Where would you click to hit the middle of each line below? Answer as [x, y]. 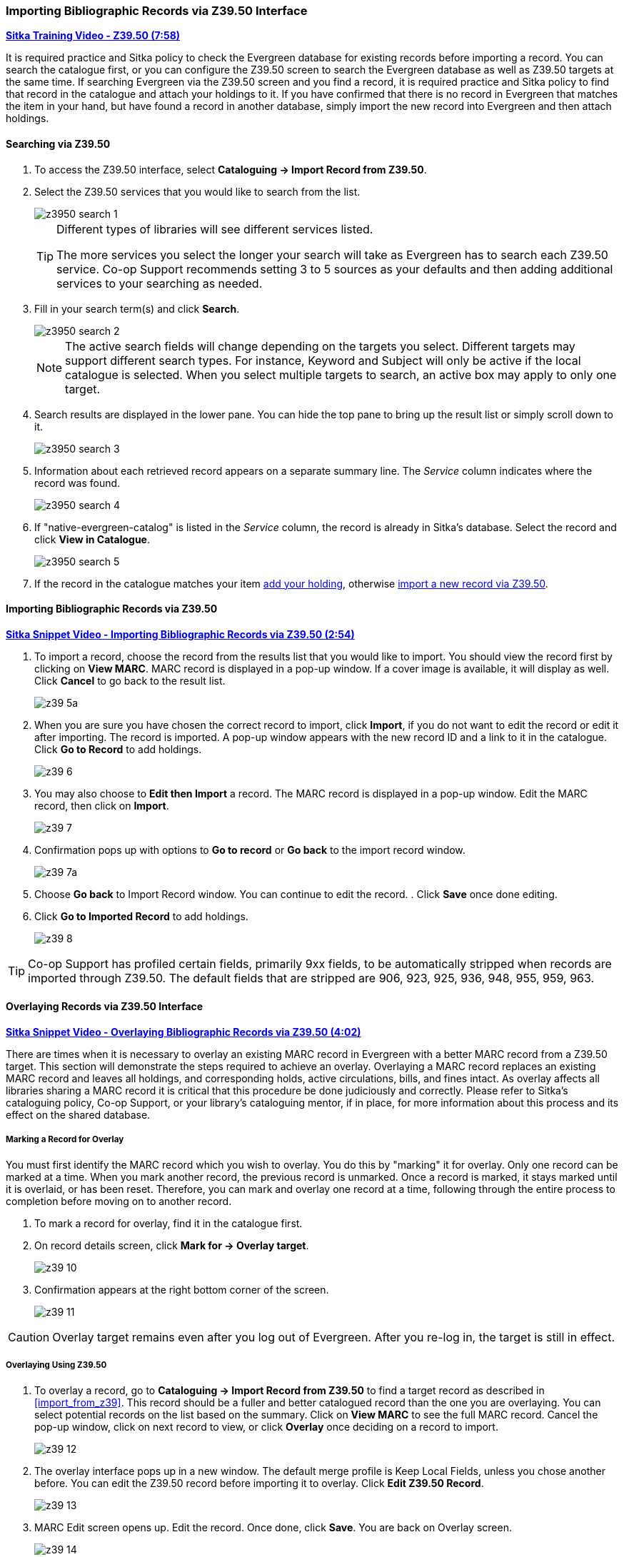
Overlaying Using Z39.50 [56, 1365]
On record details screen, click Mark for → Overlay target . [172, 1245]
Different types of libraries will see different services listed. [215, 229]
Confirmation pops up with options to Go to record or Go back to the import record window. [250, 850]
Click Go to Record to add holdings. [118, 749]
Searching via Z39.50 [58, 143]
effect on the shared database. [78, 1115]
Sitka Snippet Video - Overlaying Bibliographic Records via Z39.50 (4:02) [183, 1032]
